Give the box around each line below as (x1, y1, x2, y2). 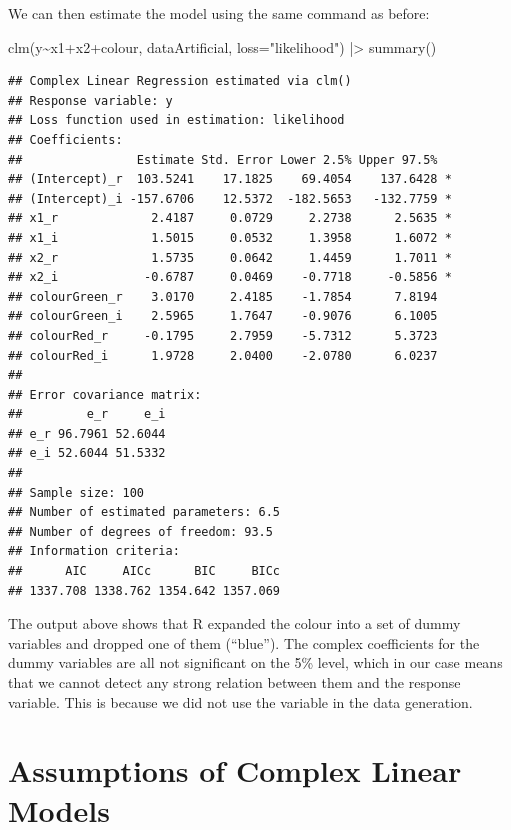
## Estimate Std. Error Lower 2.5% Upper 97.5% (8, 152, 438, 167)
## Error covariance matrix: (8, 387, 202, 402)
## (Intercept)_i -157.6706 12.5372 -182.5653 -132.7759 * (8, 191, 452, 206)
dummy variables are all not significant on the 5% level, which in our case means (8, 652, 503, 673)
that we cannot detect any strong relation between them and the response (8, 672, 461, 692)
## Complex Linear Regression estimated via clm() (8, 74, 352, 89)
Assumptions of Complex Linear (8, 750, 462, 791)
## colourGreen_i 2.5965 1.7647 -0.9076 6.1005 (8, 309, 438, 324)
